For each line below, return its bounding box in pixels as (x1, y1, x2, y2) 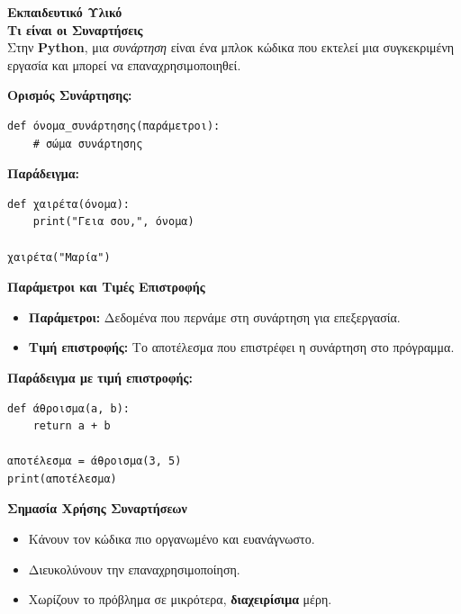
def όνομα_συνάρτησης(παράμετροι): (7, 119, 221, 132)
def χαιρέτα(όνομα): (7, 197, 131, 211)
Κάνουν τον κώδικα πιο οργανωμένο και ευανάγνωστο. (28, 529, 315, 548)
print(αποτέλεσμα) (7, 472, 117, 485)
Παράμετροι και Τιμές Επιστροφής (7, 277, 205, 296)
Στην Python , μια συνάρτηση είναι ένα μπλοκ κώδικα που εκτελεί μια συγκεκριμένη (7, 38, 455, 57)
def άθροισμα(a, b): (7, 402, 131, 415)
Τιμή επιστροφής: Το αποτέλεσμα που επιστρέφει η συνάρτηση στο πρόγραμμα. (28, 338, 455, 357)
